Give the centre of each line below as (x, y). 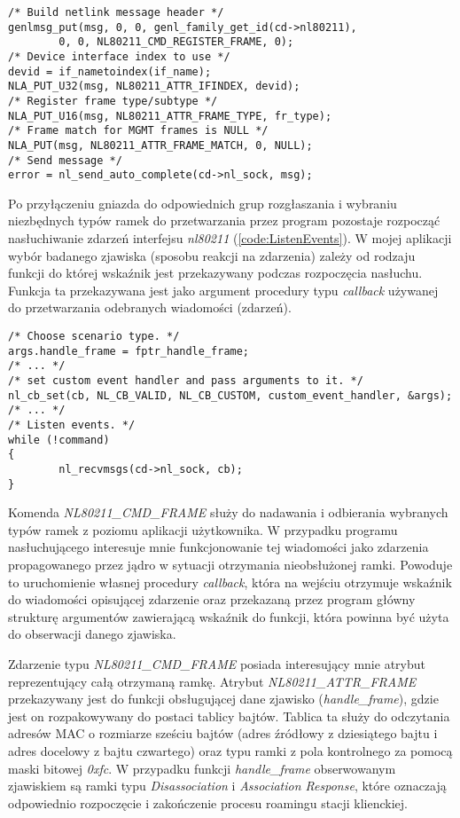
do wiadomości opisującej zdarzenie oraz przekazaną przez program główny (212, 599)
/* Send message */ (65, 160)
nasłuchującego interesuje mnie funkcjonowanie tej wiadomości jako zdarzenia (218, 547)
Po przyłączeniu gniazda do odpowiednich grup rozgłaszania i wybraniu (203, 203)
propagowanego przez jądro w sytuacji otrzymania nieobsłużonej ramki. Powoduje (230, 565)
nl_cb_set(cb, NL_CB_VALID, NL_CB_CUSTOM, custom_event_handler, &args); (230, 395)
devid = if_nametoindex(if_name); (110, 71)
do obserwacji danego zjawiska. (92, 634)
